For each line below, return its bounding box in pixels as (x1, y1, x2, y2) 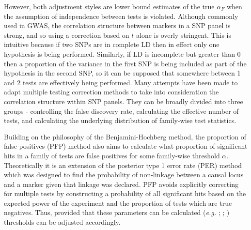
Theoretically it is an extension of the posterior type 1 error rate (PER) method (4, 160, 242, 170)
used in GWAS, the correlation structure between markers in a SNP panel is (4, 20, 231, 31)
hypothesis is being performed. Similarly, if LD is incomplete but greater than (4, 48, 235, 59)
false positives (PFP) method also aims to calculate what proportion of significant (4, 141, 248, 151)
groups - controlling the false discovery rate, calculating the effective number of (4, 106, 239, 116)
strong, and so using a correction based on (4, 30, 129, 40)
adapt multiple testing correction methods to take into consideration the (4, 87, 219, 97)
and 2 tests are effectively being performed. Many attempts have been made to (4, 77, 238, 87)
